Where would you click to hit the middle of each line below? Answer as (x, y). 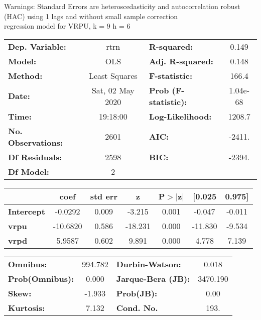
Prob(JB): (137, 293)
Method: (25, 75)
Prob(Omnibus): (41, 278)
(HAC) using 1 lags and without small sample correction (91, 16)
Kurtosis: (27, 307)
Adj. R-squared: (181, 61)
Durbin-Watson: (149, 264)
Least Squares (113, 75)
